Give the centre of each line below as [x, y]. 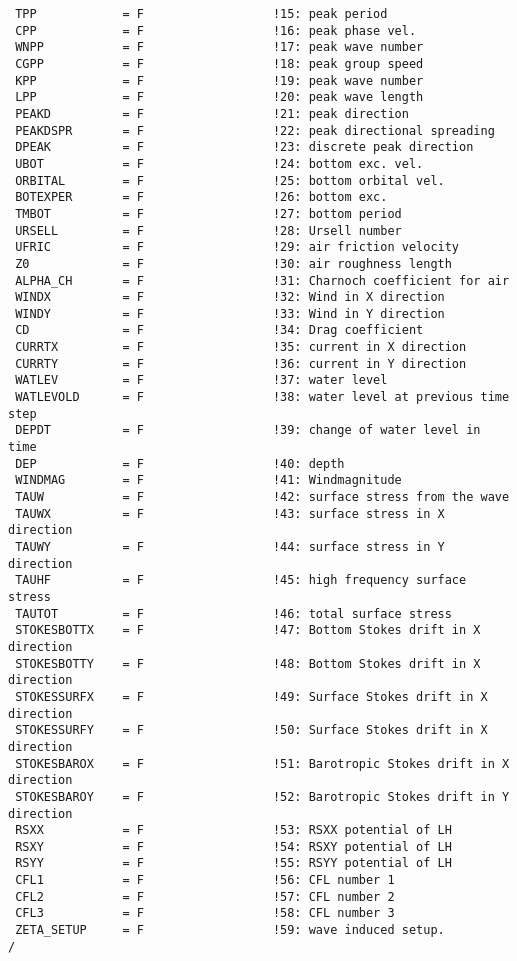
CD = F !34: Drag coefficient [219, 330]
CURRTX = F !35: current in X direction [241, 347]
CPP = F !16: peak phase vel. [216, 30]
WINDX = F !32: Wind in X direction [230, 297]
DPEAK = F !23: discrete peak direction [244, 147]
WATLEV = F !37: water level [201, 380]
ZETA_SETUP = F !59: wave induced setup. [230, 930]
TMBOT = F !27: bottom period [208, 213]
